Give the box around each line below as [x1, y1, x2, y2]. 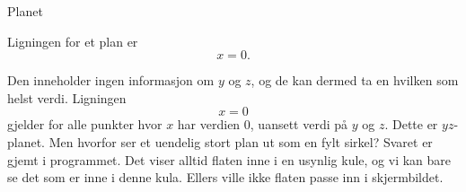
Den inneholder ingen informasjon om [7, 71, 215, 90]
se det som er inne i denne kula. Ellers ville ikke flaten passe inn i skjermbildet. [7, 168, 444, 187]
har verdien [177, 115, 241, 134]
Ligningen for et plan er [7, 31, 138, 50]
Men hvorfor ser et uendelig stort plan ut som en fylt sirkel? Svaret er [48, 132, 433, 151]
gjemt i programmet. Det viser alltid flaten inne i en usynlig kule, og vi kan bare [7, 150, 452, 169]
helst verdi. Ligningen [7, 88, 127, 107]
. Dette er [384, 115, 438, 134]
